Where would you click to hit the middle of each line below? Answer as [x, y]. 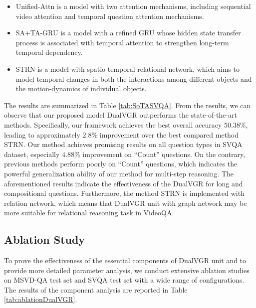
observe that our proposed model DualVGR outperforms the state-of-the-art [121, 115]
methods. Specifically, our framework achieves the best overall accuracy [113, 124]
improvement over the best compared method [169, 134]
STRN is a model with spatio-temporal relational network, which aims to [128, 69]
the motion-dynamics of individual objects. [81, 88]
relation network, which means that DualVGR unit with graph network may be [126, 203]
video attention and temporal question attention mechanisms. [110, 16]
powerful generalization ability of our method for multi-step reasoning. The [119, 173]
